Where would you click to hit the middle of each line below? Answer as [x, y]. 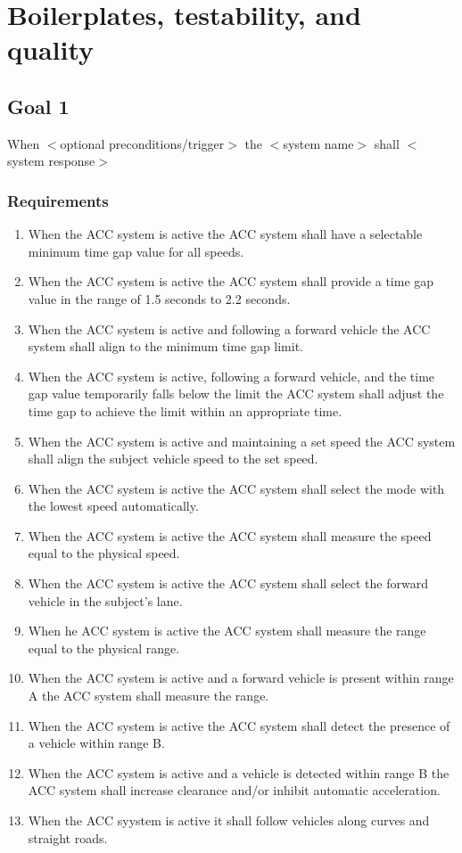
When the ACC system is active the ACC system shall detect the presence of [239, 725]
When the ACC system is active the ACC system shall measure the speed [230, 535]
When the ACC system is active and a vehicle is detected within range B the [239, 772]
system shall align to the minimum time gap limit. [166, 346]
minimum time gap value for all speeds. [136, 251]
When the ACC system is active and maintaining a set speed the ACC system [242, 441]
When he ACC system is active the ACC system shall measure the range [227, 631]
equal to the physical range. [104, 648]
